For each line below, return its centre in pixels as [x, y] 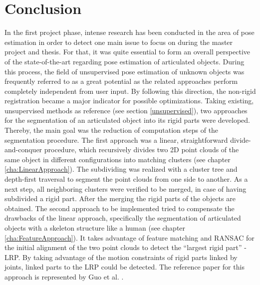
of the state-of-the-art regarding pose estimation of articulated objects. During [125, 61]
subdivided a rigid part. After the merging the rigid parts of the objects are [120, 198]
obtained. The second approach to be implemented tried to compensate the [120, 208]
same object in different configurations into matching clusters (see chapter [118, 159]
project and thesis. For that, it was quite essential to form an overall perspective [128, 52]
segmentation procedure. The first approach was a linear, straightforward [116, 140]
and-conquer [23, 149]
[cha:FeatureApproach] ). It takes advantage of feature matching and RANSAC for [130, 237]
